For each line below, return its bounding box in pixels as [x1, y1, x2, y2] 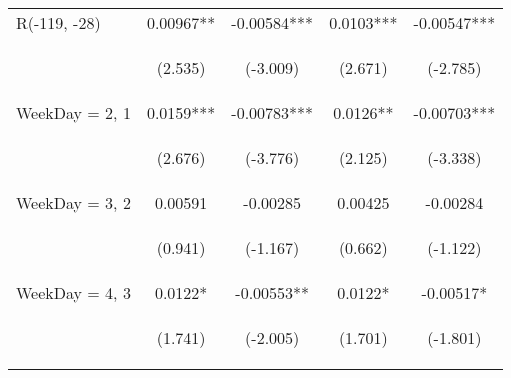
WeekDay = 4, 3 [16, 281, 131, 304]
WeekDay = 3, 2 [16, 191, 131, 214]
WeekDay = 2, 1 [16, 101, 131, 124]
